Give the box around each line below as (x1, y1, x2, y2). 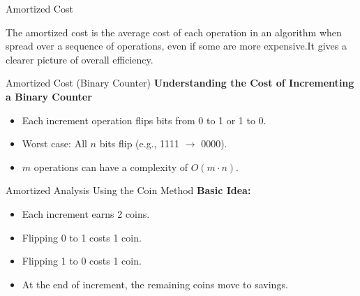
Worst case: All (22, 136, 87, 151)
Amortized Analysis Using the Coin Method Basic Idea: (6, 183, 251, 198)
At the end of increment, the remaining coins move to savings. (22, 276, 288, 291)
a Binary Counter (6, 89, 92, 103)
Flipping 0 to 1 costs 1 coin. (22, 230, 142, 244)
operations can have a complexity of (33, 159, 188, 174)
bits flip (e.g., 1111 (99, 136, 180, 151)
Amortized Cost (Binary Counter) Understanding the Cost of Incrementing (6, 75, 354, 90)
